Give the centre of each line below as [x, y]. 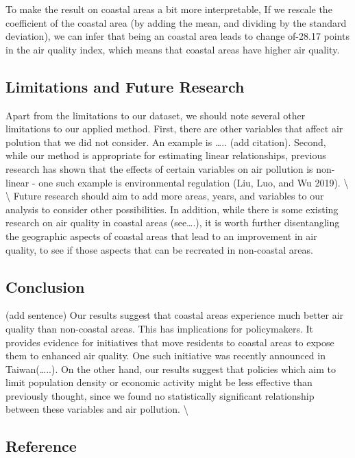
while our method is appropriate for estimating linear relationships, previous [166, 155]
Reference [41, 446]
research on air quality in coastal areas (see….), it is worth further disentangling [173, 222]
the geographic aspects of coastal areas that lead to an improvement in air [161, 236]
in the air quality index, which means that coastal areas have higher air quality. [173, 49]
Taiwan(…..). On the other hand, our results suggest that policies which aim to [171, 369]
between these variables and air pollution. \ [97, 409]
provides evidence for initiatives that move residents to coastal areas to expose [170, 342]
